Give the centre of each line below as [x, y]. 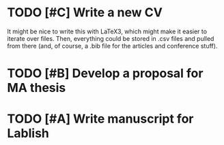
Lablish [28, 133]
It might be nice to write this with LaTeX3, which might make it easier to [107, 31]
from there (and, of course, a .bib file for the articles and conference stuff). [112, 46]
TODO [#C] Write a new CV [85, 13]
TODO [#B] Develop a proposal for [105, 74]
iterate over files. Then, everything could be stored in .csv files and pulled [111, 38]
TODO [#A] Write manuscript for [100, 119]
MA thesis [37, 88]
